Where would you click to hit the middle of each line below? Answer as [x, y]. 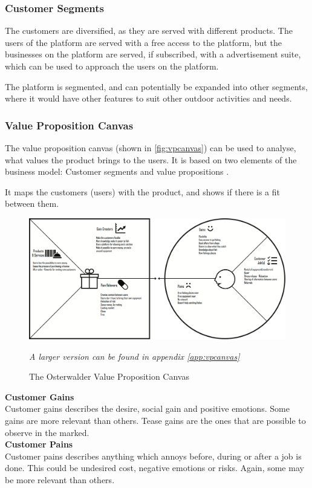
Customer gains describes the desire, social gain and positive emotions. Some [147, 408]
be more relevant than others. [60, 479]
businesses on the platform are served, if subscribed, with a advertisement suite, [153, 54]
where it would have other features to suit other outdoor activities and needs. [148, 98]
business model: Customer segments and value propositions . [117, 171]
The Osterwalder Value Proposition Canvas [109, 376]
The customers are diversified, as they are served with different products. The [149, 31]
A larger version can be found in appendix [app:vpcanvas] [135, 356]
